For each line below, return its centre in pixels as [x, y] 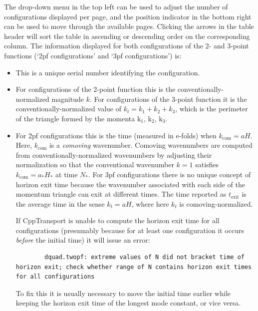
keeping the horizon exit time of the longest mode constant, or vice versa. [128, 303]
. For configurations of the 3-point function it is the [168, 99]
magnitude [68, 99]
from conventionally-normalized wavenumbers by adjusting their [114, 155]
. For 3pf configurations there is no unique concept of [169, 174]
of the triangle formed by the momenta [75, 118]
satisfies [207, 164]
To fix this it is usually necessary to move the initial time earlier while [123, 293]
